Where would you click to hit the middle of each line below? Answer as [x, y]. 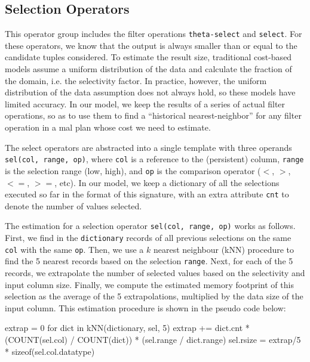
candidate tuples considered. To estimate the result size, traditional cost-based [148, 57]
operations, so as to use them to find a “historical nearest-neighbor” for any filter [153, 115]
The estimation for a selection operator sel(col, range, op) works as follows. [150, 226]
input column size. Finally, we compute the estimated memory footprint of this [149, 284]
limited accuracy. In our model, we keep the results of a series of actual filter [145, 103]
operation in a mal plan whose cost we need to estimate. [108, 127]
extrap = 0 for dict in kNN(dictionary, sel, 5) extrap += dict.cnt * [127, 328]
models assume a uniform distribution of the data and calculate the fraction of [148, 69]
